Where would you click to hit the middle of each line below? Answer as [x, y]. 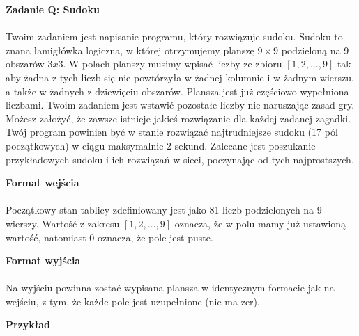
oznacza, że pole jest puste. [155, 237]
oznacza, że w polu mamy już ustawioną [260, 223]
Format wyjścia [43, 261]
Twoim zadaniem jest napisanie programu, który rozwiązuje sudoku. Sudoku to [174, 37]
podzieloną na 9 [315, 50]
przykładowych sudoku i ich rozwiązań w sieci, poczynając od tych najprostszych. [180, 159]
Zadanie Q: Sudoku [53, 9]
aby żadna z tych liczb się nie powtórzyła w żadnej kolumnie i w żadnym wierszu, [180, 77]
